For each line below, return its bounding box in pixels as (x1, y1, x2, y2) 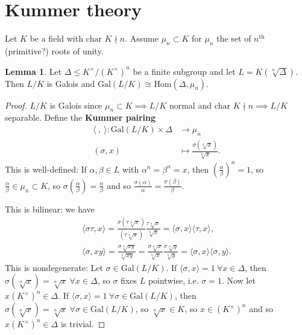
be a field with (30, 32, 83, 45)
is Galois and (46, 77, 95, 89)
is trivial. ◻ (60, 317, 105, 330)
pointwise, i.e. (148, 274, 199, 287)
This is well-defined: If (5, 162, 87, 175)
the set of (216, 32, 251, 45)
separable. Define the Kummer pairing (5, 111, 156, 124)
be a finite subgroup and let (133, 65, 236, 77)
